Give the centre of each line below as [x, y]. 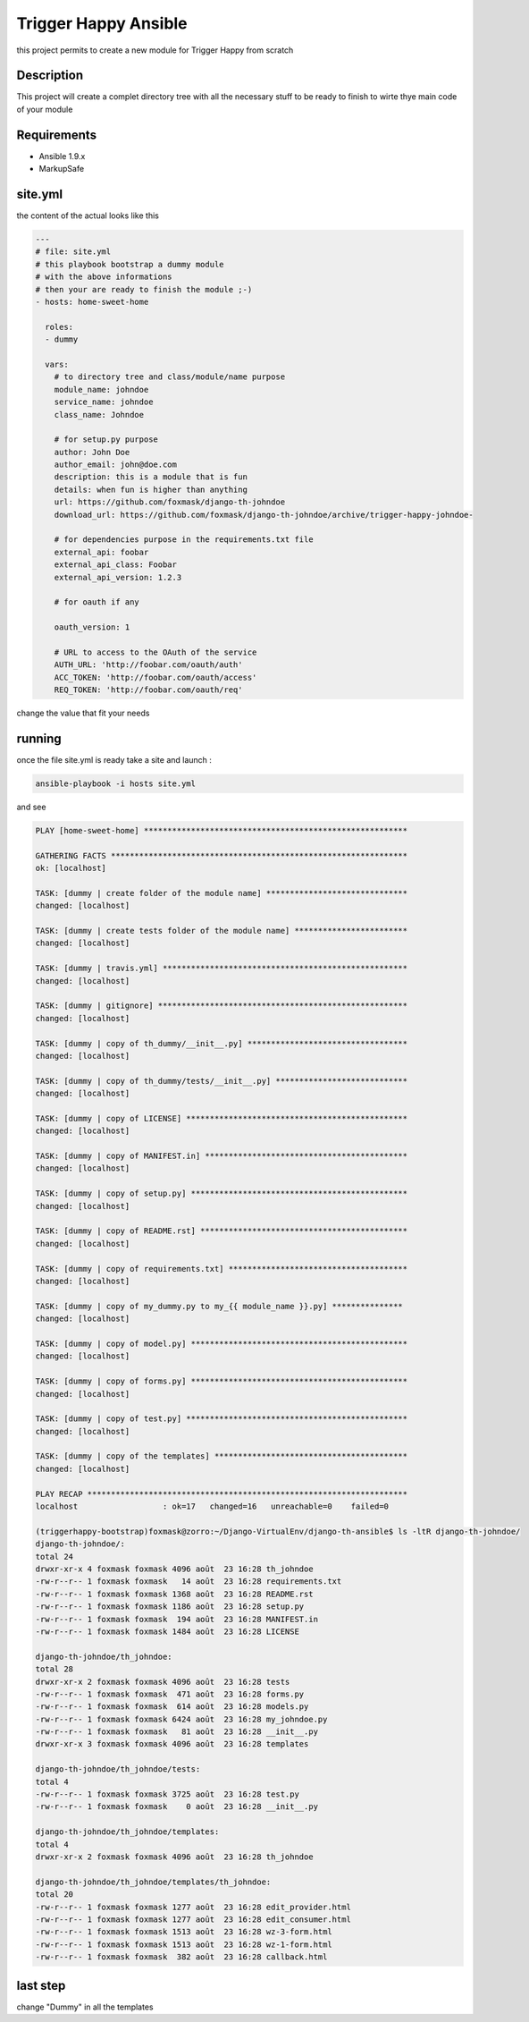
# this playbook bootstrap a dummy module [130, 264]
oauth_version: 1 [92, 627]
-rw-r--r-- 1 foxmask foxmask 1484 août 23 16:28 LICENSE [167, 1631]
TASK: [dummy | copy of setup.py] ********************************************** [222, 1193]
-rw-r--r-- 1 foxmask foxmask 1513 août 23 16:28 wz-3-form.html [184, 1932]
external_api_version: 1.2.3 [118, 577]
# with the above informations [104, 277]
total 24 [55, 1557]
